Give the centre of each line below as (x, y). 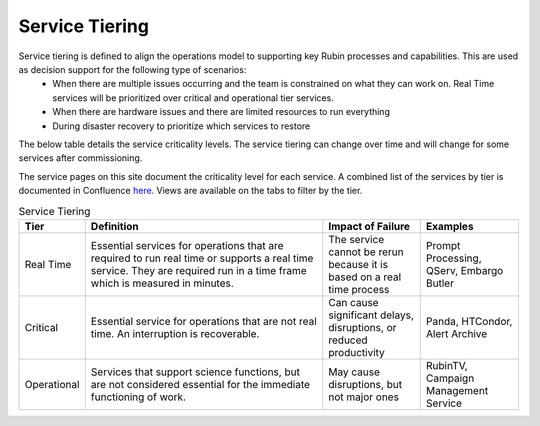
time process (359, 289)
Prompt (443, 245)
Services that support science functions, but (195, 372)
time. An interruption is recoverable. (175, 333)
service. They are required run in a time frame (198, 270)
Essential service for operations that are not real (203, 321)
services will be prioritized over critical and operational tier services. (193, 97)
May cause (354, 372)
